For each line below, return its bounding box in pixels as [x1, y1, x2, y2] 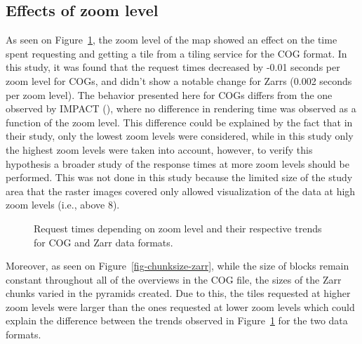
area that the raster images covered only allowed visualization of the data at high [6, 183, 356, 198]
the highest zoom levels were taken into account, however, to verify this [6, 142, 313, 157]
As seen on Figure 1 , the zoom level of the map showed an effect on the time [6, 32, 337, 47]
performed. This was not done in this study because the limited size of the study [6, 170, 353, 185]
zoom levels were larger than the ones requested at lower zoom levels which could [6, 299, 355, 314]
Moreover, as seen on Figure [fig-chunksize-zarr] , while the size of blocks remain [6, 258, 349, 273]
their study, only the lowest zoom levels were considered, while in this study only [6, 128, 354, 143]
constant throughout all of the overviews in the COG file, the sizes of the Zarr [6, 272, 342, 286]
